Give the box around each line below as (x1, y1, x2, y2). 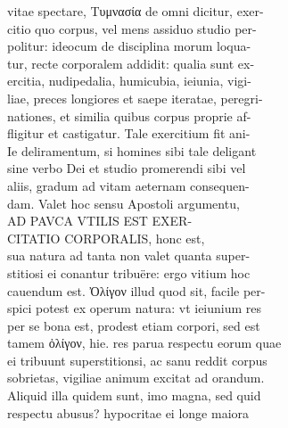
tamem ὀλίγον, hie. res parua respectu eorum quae (7, 333, 282, 352)
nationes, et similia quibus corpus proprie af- (7, 106, 251, 125)
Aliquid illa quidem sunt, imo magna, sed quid (7, 386, 261, 405)
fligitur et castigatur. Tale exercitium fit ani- (7, 124, 251, 143)
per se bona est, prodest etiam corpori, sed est (7, 316, 260, 334)
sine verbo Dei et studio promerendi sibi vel (7, 159, 246, 177)
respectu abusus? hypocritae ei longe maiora (7, 403, 250, 422)
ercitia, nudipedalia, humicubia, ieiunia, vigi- (7, 71, 251, 90)
